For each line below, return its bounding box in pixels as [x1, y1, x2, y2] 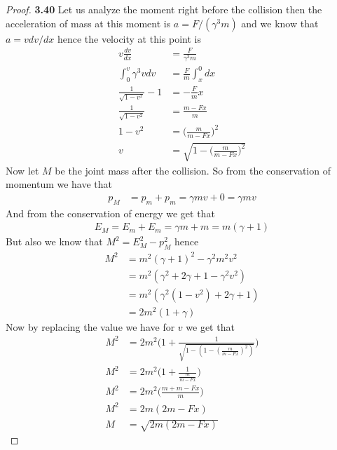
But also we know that [6, 234, 103, 249]
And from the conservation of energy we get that [6, 205, 215, 220]
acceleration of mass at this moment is [6, 15, 171, 30]
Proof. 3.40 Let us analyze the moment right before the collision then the [6, 2, 322, 16]
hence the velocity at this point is [57, 31, 201, 46]
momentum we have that [6, 177, 113, 191]
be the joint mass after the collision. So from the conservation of [55, 163, 331, 177]
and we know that [241, 15, 319, 30]
